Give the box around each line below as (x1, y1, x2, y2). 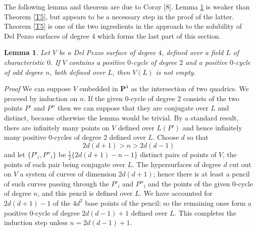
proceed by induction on (4, 93, 78, 103)
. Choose (153, 132, 179, 142)
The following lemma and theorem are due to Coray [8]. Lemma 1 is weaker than (4, 1, 250, 11)
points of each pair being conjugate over (4, 159, 125, 169)
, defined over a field (161, 47, 224, 58)
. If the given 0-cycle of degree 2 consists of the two (84, 93, 240, 103)
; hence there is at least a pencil (153, 169, 250, 179)
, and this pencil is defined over (37, 188, 133, 198)
